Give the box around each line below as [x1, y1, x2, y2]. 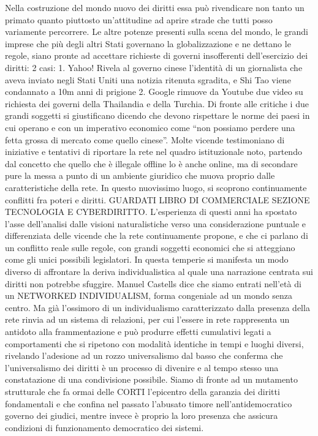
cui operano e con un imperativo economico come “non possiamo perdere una [5, 121, 295, 133]
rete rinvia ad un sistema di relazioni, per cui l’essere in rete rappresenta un [5, 313, 290, 326]
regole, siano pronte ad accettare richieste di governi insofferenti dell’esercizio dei [5, 49, 308, 62]
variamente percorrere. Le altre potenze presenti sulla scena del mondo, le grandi [5, 25, 308, 38]
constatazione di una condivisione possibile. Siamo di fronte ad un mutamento [5, 373, 298, 386]
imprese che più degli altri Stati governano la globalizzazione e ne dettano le [5, 37, 291, 50]
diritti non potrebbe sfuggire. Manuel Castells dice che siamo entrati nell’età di [5, 277, 301, 290]
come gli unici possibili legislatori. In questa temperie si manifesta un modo [5, 253, 289, 266]
